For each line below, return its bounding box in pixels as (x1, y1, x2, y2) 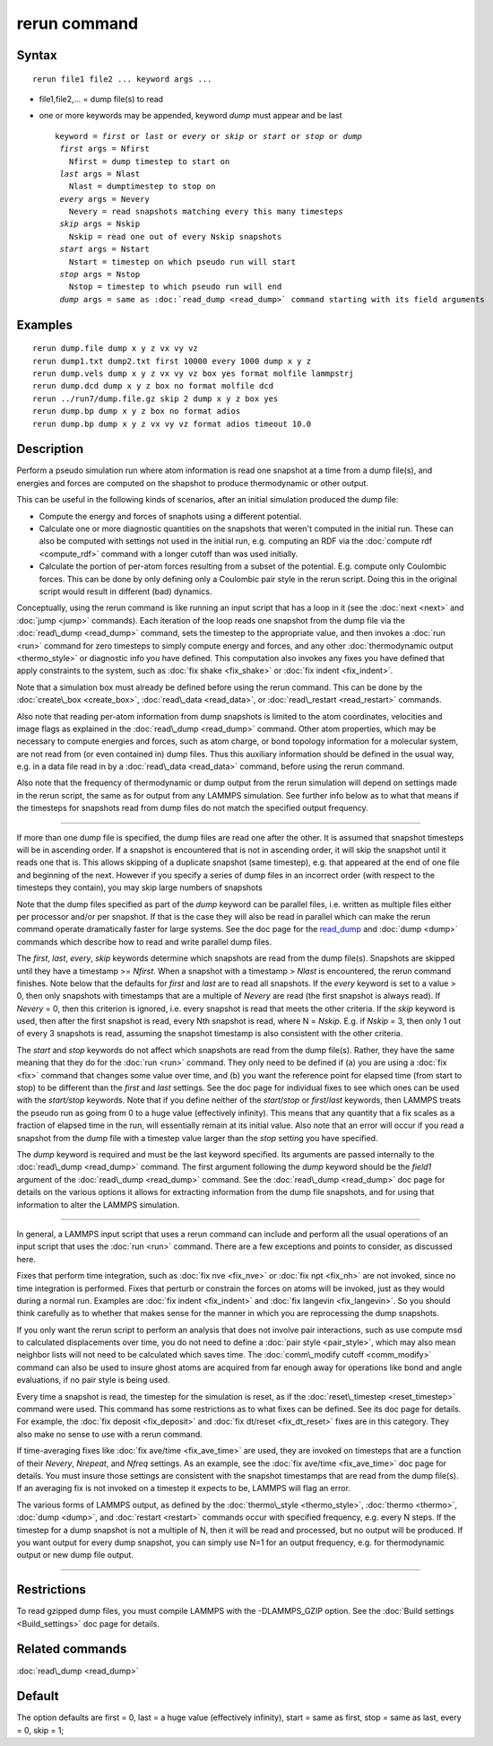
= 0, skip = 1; (16, 1724, 65, 1735)
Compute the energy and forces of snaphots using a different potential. (39, 511, 302, 521)
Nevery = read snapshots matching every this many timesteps (68, 206, 344, 217)
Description (16, 441, 84, 457)
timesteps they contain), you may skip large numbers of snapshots (16, 882, 264, 893)
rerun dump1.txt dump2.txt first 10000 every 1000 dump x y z (32, 355, 312, 366)
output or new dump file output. (16, 1550, 134, 1560)
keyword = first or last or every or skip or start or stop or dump (55, 131, 362, 141)
